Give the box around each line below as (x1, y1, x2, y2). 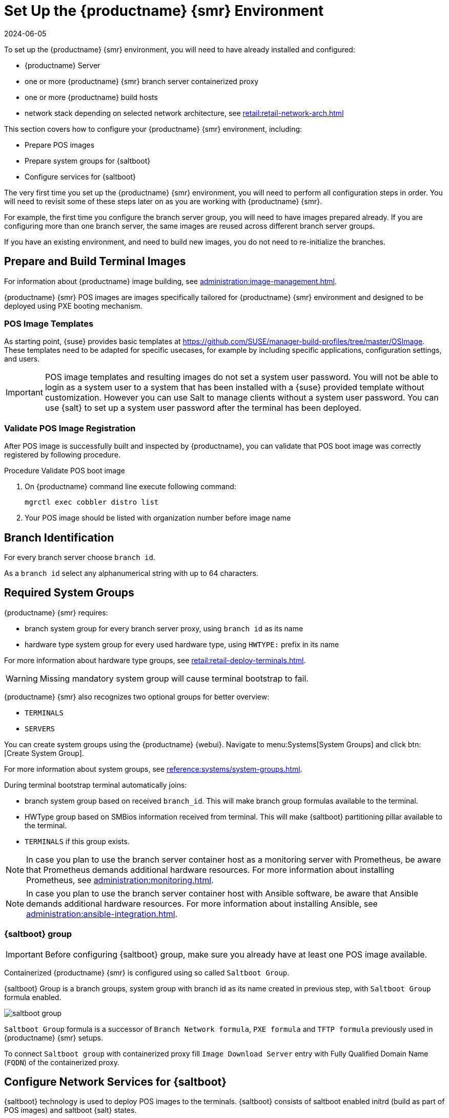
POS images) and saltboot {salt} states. (4, 1106, 137, 1115)
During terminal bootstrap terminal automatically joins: (4, 780, 187, 789)
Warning (6, 673, 38, 684)
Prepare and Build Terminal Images (4, 255, 186, 268)
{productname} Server (25, 61, 100, 70)
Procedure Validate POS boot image (4, 466, 125, 475)
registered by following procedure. (4, 450, 120, 460)
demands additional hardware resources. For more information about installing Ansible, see (26, 898, 378, 909)
